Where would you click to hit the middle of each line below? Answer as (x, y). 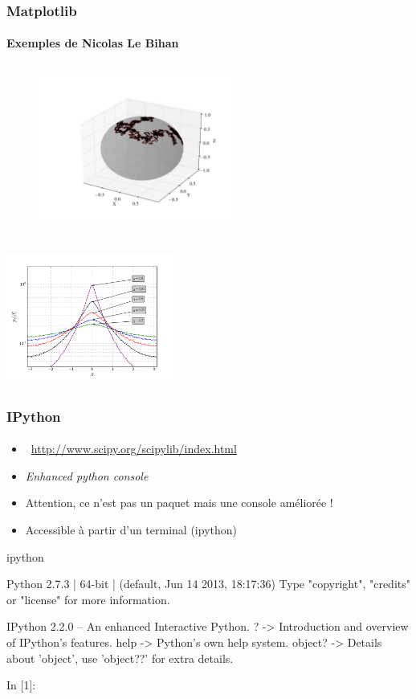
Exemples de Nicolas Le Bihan (93, 43)
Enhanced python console (87, 475)
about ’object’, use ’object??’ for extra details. (120, 658)
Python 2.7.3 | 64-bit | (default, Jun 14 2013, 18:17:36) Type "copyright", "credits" (208, 584)
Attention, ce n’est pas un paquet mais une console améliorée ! (179, 503)
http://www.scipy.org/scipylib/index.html (134, 449)
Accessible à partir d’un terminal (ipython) (131, 529)
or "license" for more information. (88, 599)
